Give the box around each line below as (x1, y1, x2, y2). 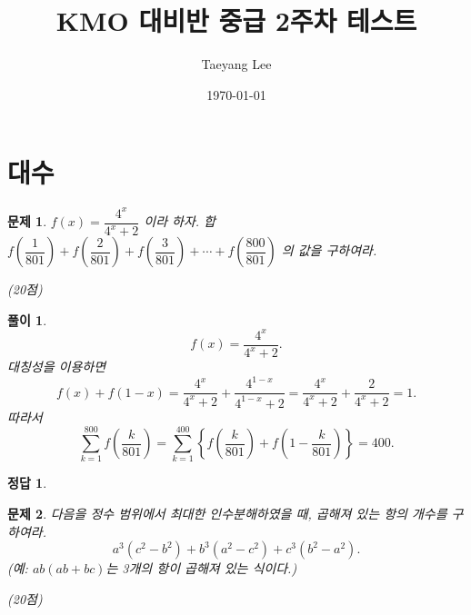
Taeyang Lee (201, 55, 272, 74)
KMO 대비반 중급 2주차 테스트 (55, 2, 417, 39)
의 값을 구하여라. (281, 241, 377, 260)
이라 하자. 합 (144, 212, 215, 231)
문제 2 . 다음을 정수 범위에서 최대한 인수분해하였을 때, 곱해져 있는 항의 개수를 (7, 504, 447, 523)
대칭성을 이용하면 (7, 357, 106, 376)
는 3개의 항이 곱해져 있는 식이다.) (105, 559, 297, 578)
